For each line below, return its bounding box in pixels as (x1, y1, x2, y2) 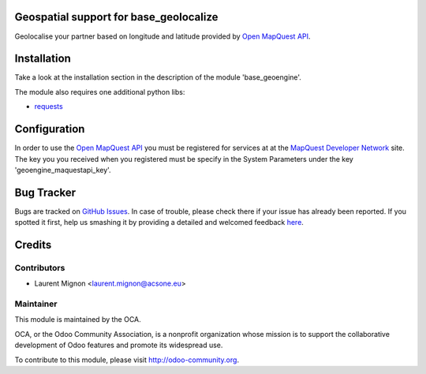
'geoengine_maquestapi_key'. (14, 165, 111, 174)
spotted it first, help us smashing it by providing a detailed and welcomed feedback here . (14, 218, 304, 227)
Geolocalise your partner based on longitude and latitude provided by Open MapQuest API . (14, 32, 311, 41)
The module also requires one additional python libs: (14, 87, 185, 96)
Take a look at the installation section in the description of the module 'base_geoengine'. (14, 73, 301, 82)
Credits (14, 238, 52, 252)
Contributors (14, 262, 65, 273)
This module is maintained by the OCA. (14, 315, 141, 324)
